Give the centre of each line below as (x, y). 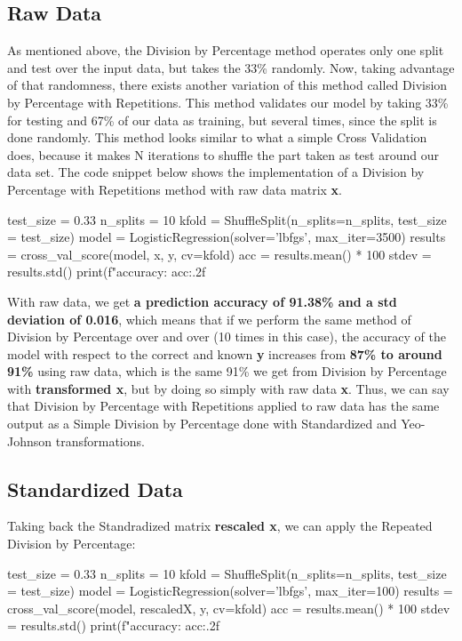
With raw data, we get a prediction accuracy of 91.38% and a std (202, 301)
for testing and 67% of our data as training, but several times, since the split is (222, 120)
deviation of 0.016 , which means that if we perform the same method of (209, 319)
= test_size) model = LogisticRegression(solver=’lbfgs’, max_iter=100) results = (230, 591)
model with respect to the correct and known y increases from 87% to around (225, 353)
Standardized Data (95, 489)
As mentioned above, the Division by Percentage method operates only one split (226, 50)
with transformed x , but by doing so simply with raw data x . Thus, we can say (228, 388)
